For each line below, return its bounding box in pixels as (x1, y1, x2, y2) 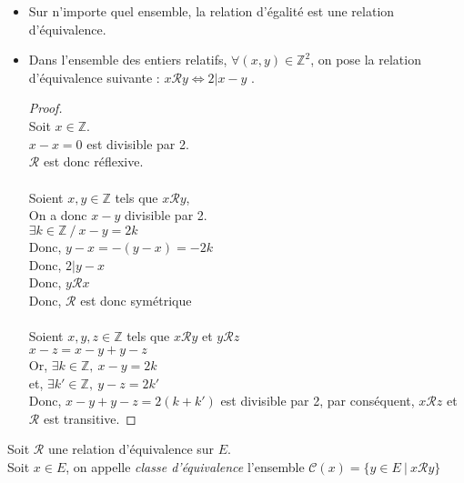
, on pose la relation (310, 50, 421, 69)
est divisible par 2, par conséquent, (220, 391, 415, 410)
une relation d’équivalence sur (47, 439, 215, 458)
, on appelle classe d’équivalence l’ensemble (66, 457, 305, 476)
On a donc (28, 206, 87, 225)
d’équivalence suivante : (28, 67, 160, 86)
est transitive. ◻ (43, 408, 136, 428)
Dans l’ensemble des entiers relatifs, (28, 50, 227, 69)
